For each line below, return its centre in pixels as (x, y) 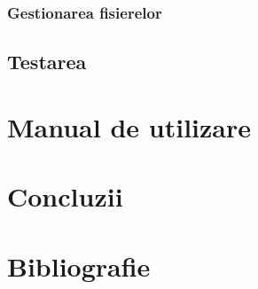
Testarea (47, 62)
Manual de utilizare (129, 126)
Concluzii (65, 196)
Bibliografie (79, 266)
